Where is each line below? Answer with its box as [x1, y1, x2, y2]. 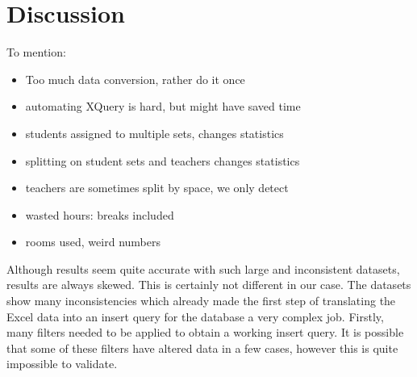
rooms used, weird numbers [25, 233, 161, 250]
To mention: [6, 44, 66, 61]
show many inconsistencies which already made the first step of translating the [6, 292, 396, 309]
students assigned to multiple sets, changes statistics [25, 124, 284, 141]
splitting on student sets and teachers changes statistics [25, 152, 300, 169]
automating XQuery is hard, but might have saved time [25, 98, 301, 115]
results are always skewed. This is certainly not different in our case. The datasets [6, 276, 411, 293]
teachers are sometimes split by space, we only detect [25, 179, 289, 196]
